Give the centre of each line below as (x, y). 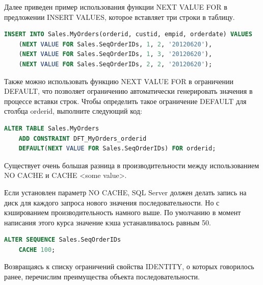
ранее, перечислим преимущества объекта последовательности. (102, 277)
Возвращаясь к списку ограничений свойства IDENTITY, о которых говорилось (129, 266)
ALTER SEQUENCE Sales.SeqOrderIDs (63, 240)
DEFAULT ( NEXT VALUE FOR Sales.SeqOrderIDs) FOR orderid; (117, 149)
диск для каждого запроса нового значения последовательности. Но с (112, 202)
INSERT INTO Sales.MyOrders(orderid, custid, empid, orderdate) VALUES (128, 34)
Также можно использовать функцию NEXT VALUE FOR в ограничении (119, 81)
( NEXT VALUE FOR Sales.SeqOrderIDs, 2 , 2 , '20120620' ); (115, 64)
